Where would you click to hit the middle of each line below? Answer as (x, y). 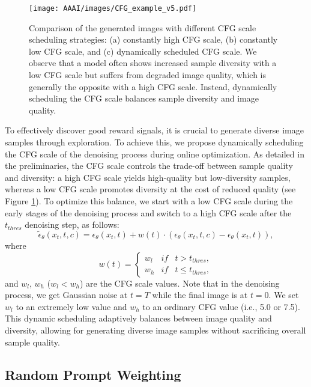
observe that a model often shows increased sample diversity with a (153, 63)
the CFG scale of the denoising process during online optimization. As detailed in (155, 154)
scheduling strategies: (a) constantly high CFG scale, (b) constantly (153, 39)
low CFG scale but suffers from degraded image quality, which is (148, 75)
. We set (284, 295)
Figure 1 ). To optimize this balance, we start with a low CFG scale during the (149, 200)
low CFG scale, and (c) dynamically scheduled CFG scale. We (143, 51)
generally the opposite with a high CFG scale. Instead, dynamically (153, 86)
